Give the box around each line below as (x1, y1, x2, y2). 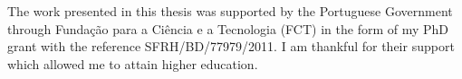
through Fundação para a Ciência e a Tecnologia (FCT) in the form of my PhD (7, 19, 449, 38)
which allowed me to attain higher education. (7, 54, 258, 73)
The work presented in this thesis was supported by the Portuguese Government (7, 2, 453, 20)
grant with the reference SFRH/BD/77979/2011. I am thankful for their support (7, 37, 455, 56)
